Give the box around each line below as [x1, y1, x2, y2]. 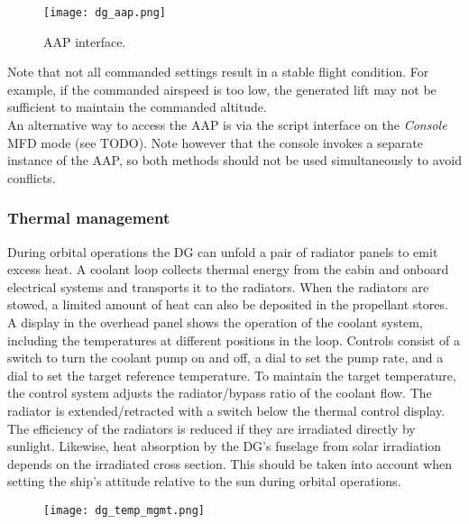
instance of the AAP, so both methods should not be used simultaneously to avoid [7, 151, 462, 170]
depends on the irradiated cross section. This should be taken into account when [7, 454, 452, 473]
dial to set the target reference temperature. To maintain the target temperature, [7, 365, 456, 384]
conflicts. [7, 168, 56, 187]
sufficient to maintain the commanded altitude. [7, 97, 267, 116]
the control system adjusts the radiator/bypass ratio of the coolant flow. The [7, 383, 432, 402]
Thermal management [7, 207, 170, 229]
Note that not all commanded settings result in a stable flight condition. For [7, 62, 429, 81]
